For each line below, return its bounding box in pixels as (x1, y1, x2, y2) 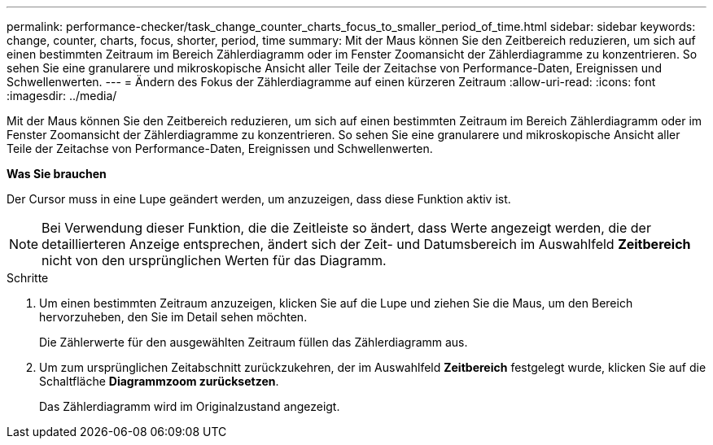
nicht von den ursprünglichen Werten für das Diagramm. (42, 252, 387, 268)
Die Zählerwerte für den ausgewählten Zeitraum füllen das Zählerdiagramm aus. (39, 335, 468, 349)
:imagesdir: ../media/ (7, 89, 117, 103)
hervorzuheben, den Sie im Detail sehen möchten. (39, 310, 308, 324)
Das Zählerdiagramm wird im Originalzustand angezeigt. (39, 399, 340, 413)
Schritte (7, 271, 49, 285)
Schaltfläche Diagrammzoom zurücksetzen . (39, 374, 279, 388)
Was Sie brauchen (7, 167, 107, 181)
